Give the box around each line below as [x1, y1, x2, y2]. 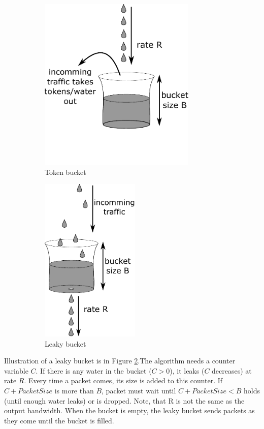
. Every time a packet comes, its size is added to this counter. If [24, 375, 223, 386]
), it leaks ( [170, 365, 205, 376]
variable [4, 365, 28, 376]
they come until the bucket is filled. [4, 415, 114, 425]
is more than [54, 385, 94, 395]
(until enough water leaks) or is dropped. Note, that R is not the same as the [4, 395, 245, 406]
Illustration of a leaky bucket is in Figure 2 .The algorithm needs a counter [4, 355, 236, 366]
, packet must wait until [102, 385, 176, 395]
